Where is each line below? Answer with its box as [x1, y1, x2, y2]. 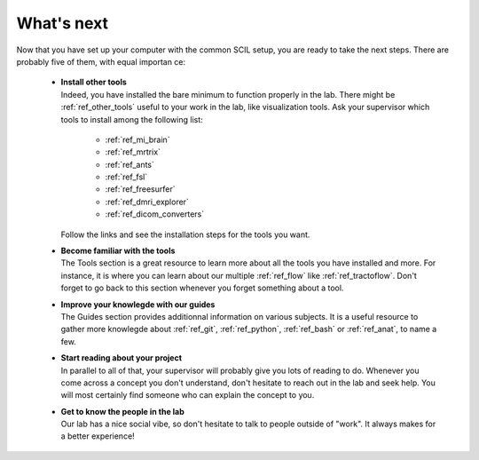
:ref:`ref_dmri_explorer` [105, 196, 190, 207]
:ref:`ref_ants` [105, 159, 155, 170]
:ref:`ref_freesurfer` [105, 184, 176, 194]
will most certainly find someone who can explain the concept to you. [60, 390, 315, 401]
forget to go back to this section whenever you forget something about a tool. [60, 282, 344, 293]
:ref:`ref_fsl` [105, 171, 148, 182]
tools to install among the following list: [60, 114, 203, 124]
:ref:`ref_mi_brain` [105, 134, 170, 145]
